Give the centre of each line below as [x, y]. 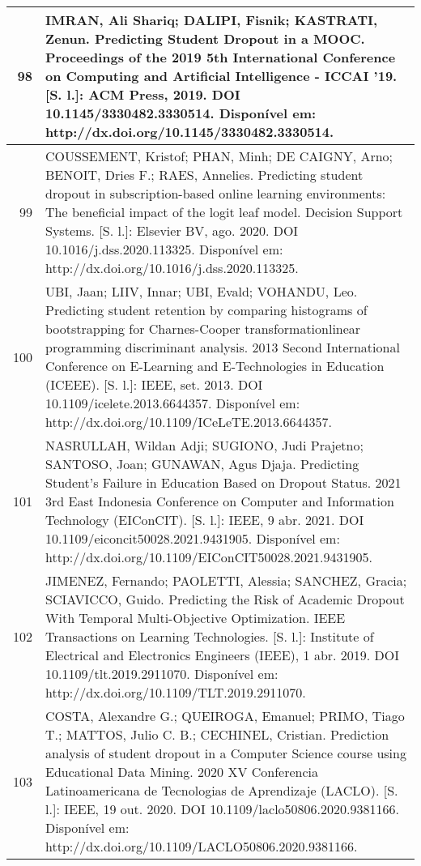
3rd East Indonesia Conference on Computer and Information [220, 501]
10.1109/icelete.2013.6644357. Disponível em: [173, 403]
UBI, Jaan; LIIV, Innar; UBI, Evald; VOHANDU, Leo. [202, 291]
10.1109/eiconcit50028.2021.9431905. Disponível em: [193, 538]
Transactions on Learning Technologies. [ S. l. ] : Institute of [210, 636]
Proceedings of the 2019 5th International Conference [221, 57]
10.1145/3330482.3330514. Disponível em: [181, 113]
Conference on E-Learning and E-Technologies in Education [215, 366]
